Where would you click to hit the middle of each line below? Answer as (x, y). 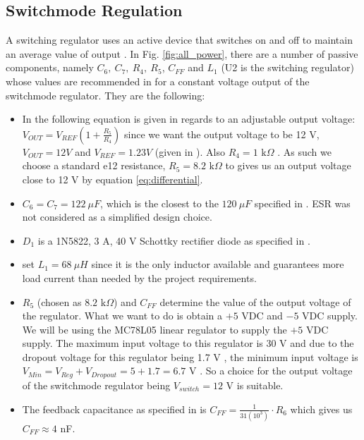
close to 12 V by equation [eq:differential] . (113, 179)
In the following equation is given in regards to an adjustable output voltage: (189, 119)
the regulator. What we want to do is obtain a (122, 316)
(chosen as (59, 301)
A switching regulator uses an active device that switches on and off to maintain (179, 40)
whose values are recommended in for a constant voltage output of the (158, 81)
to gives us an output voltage (288, 165)
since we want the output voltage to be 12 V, (222, 134)
